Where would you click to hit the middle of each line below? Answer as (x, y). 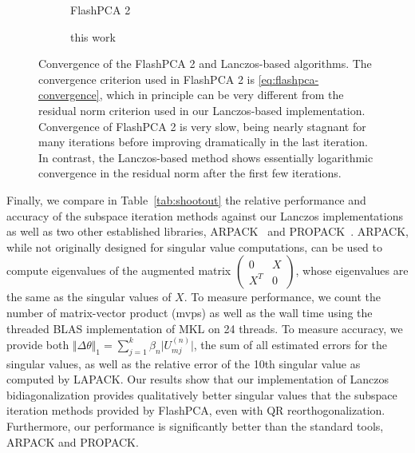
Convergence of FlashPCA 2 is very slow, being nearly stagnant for (202, 126)
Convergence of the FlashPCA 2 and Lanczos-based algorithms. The (205, 64)
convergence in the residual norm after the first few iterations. (190, 173)
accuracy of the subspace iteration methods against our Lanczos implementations (205, 215)
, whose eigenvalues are (352, 270)
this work (93, 36)
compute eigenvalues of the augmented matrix (119, 270)
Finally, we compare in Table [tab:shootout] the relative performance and (186, 199)
